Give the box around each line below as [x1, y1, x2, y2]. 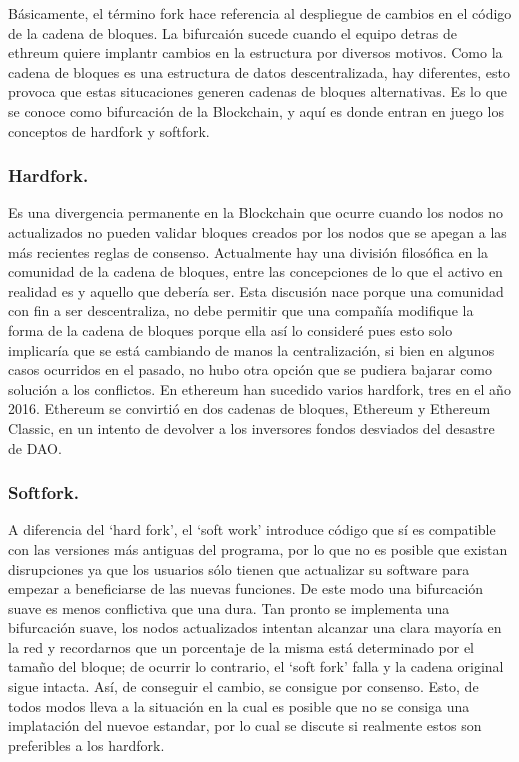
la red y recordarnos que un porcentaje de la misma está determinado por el [8, 636, 474, 657]
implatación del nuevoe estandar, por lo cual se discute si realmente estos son [8, 715, 482, 736]
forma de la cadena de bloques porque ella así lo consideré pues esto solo [8, 319, 453, 340]
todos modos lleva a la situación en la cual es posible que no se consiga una [8, 695, 470, 716]
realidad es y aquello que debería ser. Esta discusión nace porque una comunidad [8, 280, 504, 301]
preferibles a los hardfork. [8, 734, 165, 755]
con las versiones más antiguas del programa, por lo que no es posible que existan [8, 538, 508, 559]
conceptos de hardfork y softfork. [8, 120, 210, 141]
